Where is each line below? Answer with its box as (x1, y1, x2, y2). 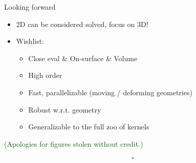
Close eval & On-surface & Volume (28, 52, 137, 63)
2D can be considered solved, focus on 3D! (16, 18, 149, 29)
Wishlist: (16, 36, 44, 46)
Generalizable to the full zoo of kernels (28, 121, 149, 132)
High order (28, 70, 62, 80)
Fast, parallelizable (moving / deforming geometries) (28, 87, 192, 97)
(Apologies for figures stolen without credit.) (4, 138, 143, 149)
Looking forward (4, 2, 56, 12)
